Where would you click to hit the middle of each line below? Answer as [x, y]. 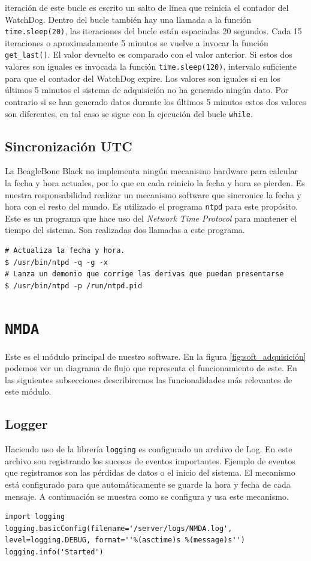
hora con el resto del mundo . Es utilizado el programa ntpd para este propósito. [152, 206]
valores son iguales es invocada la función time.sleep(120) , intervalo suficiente [151, 66]
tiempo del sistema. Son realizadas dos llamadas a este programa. [125, 230]
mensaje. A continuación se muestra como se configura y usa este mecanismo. [147, 496]
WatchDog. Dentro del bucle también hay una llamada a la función [128, 19]
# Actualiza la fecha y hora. [65, 251]
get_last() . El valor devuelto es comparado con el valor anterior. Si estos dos [149, 54]
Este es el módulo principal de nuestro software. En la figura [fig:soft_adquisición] [155, 356]
